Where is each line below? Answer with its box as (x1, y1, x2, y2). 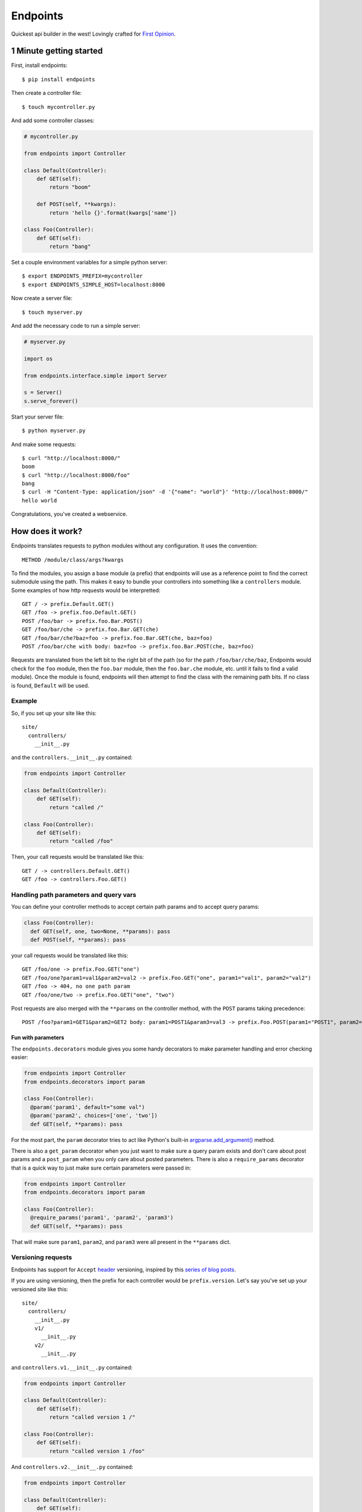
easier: (11, 1054, 28, 1061)
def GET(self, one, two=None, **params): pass (30, 928, 171, 934)
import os (24, 355, 53, 362)
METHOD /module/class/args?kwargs (22, 556, 124, 563)
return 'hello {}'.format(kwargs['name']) (49, 209, 177, 216)
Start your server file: (11, 413, 65, 420)
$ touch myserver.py (22, 308, 83, 316)
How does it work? (11, 526, 83, 536)
